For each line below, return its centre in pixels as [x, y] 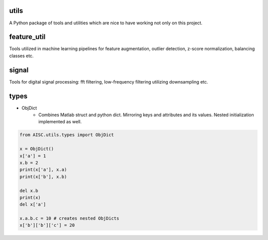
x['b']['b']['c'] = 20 [47, 225]
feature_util [27, 37]
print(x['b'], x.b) [43, 177]
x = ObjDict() [37, 149]
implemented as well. [60, 122]
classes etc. [22, 56]
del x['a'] [33, 204]
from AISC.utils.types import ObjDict [67, 135]
